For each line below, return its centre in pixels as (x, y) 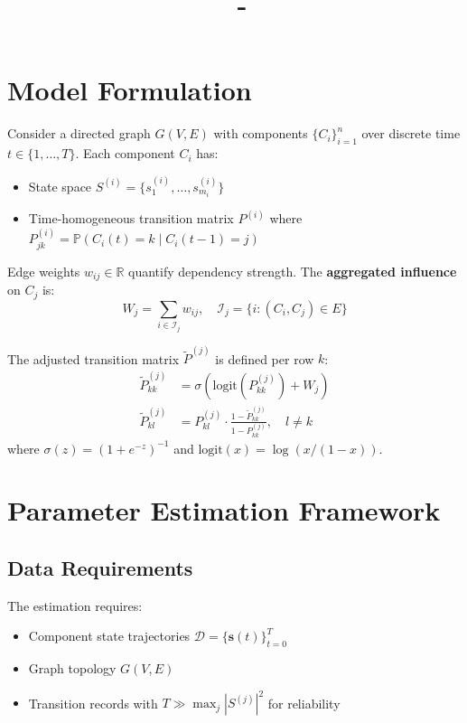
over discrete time (411, 133)
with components (261, 133)
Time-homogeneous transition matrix (131, 218)
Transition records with (93, 703)
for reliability (304, 703)
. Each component (125, 153)
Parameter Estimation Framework (224, 510)
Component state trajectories (109, 636)
